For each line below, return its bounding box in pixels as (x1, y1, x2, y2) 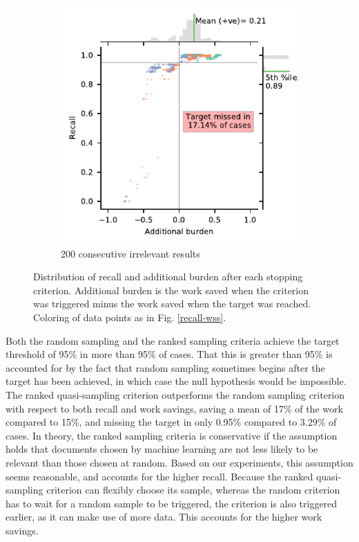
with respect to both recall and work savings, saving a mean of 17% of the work (6, 401, 343, 415)
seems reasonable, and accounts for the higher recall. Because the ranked (6, 469, 313, 483)
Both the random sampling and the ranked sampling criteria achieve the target (6, 333, 340, 347)
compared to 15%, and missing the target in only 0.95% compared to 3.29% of (6, 415, 337, 429)
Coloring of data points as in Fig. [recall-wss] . (33, 309, 226, 324)
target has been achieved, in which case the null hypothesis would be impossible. (6, 374, 347, 388)
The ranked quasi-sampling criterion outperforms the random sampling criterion (6, 387, 345, 401)
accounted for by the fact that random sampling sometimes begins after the (6, 360, 325, 374)
